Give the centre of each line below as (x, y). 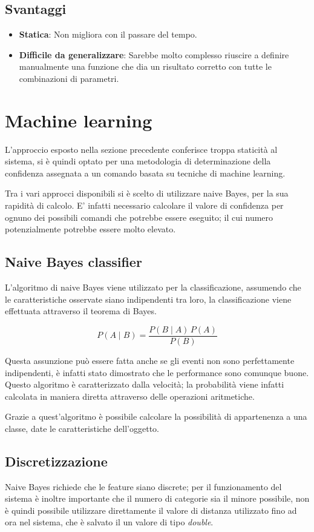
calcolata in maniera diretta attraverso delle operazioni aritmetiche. (130, 396)
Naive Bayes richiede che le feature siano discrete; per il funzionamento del (143, 486)
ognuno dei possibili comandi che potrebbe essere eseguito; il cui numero (139, 217)
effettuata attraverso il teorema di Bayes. (81, 311)
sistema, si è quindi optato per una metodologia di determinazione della (138, 161)
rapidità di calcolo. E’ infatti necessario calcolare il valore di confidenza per (144, 205)
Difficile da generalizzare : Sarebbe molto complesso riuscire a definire (154, 54)
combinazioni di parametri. (69, 78)
